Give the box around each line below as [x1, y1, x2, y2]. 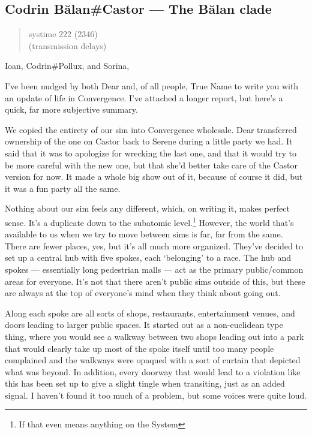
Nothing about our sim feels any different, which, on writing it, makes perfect [5, 202, 290, 215]
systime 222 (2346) [28, 28, 98, 40]
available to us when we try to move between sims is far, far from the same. [5, 228, 283, 240]
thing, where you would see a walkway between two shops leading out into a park [5, 330, 304, 342]
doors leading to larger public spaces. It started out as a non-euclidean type [5, 318, 283, 331]
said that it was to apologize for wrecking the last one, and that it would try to [5, 146, 297, 159]
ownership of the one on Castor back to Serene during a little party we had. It [5, 135, 293, 147]
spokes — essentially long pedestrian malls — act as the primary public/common [5, 263, 304, 275]
